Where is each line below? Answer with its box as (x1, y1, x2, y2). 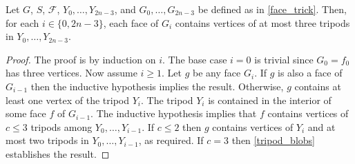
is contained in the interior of (208, 92, 332, 107)
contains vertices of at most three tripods (175, 15, 350, 30)
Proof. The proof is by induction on (6, 52, 156, 66)
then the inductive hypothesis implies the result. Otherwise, (30, 79, 284, 93)
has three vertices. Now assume (6, 65, 137, 80)
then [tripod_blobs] (231, 133, 315, 147)
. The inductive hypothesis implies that (90, 106, 257, 121)
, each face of (103, 15, 159, 30)
